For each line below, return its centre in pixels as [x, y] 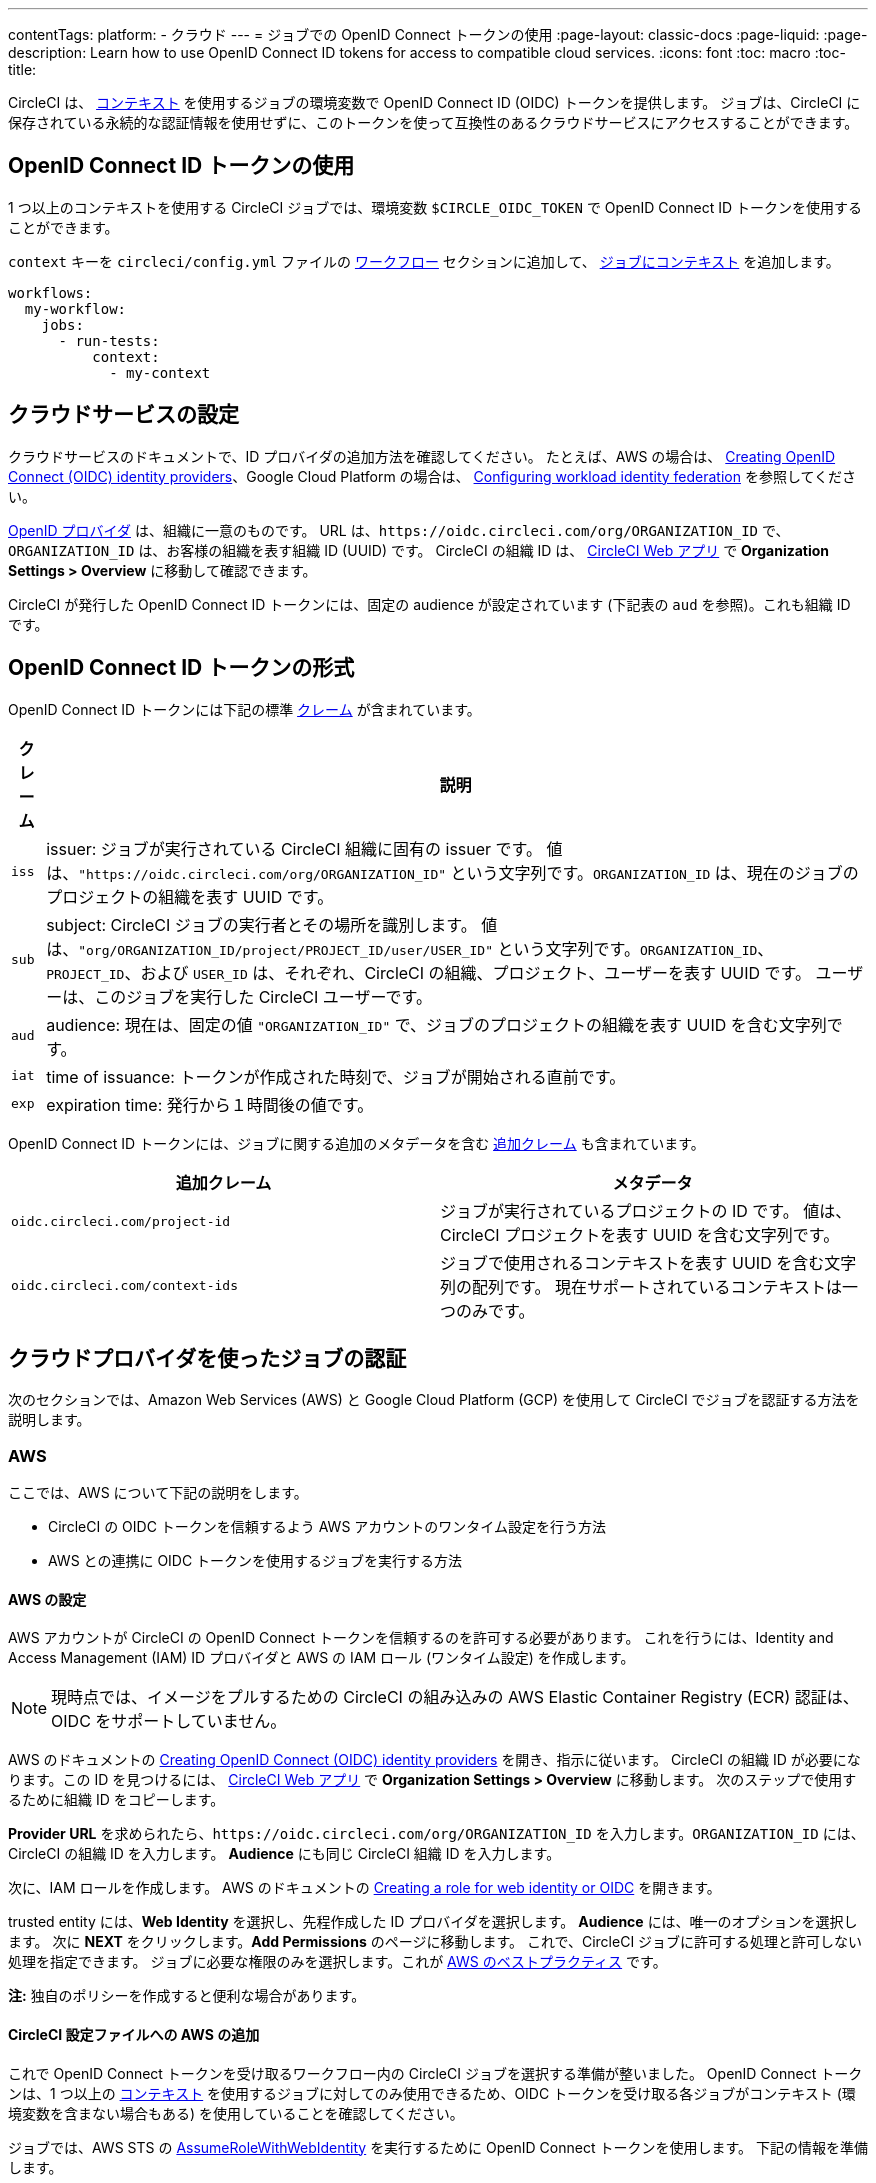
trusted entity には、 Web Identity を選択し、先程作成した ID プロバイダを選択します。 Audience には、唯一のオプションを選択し [433, 1922]
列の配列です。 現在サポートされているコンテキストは [641, 1286]
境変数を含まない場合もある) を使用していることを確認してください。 [236, 2113]
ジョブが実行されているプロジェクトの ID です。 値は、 [646, 1210]
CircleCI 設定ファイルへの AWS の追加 [134, 2034]
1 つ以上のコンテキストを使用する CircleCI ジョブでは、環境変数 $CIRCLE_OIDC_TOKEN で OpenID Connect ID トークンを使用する [435, 207]
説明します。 [49, 1420]
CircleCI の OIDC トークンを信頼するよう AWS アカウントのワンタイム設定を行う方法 [327, 1527]
